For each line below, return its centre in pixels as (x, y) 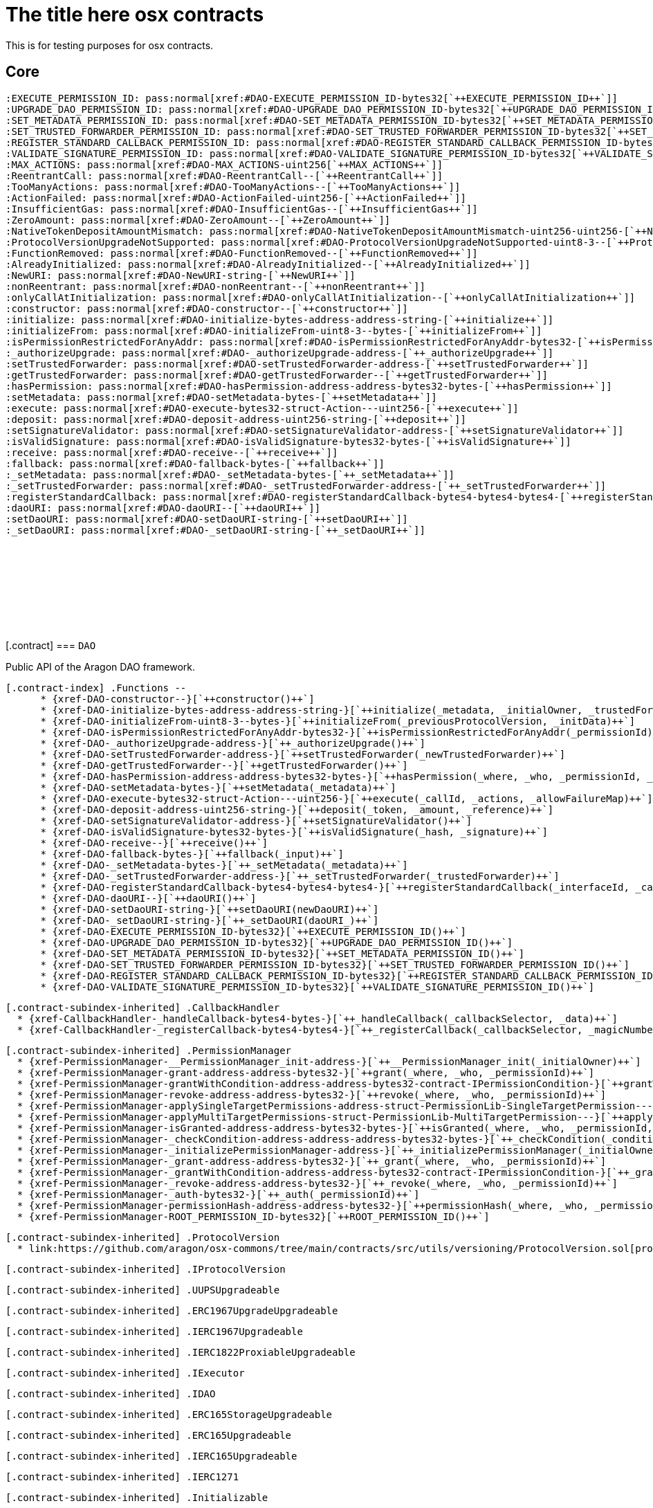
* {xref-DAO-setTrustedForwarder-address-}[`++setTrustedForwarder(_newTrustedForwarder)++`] (303, 754)
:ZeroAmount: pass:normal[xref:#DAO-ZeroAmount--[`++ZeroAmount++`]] (198, 220)
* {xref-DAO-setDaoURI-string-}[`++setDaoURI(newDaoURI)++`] (210, 909)
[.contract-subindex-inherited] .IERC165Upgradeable (151, 1456)
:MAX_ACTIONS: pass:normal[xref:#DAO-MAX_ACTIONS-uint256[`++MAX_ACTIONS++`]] (224, 164)
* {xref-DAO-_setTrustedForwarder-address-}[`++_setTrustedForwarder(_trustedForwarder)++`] (300, 876)
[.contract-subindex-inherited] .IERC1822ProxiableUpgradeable (181, 1352)
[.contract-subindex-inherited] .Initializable (137, 1497)
